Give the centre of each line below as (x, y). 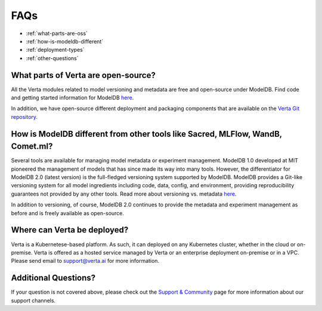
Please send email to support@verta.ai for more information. (85, 261)
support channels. (33, 300)
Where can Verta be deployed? (70, 230)
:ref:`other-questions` (52, 58)
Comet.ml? (32, 147)
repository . (24, 117)
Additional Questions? (53, 278)
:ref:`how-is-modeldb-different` (65, 41)
